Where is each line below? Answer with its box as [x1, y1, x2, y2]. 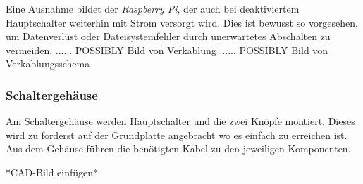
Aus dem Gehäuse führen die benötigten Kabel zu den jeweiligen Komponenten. [6, 141, 351, 156]
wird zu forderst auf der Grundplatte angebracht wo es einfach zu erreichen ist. [6, 127, 347, 142]
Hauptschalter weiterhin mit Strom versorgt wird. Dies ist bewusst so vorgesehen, [6, 15, 358, 29]
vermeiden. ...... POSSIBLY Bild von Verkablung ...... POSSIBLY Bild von [6, 42, 328, 57]
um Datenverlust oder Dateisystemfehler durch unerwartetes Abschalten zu [6, 29, 331, 44]
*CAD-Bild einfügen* [6, 164, 99, 179]
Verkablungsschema [6, 56, 90, 71]
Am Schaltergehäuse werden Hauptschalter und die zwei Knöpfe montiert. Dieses [6, 114, 355, 129]
